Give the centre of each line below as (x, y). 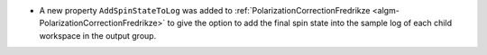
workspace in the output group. (98, 35)
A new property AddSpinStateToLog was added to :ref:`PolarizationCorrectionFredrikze (205, 10)
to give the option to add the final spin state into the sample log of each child (310, 23)
